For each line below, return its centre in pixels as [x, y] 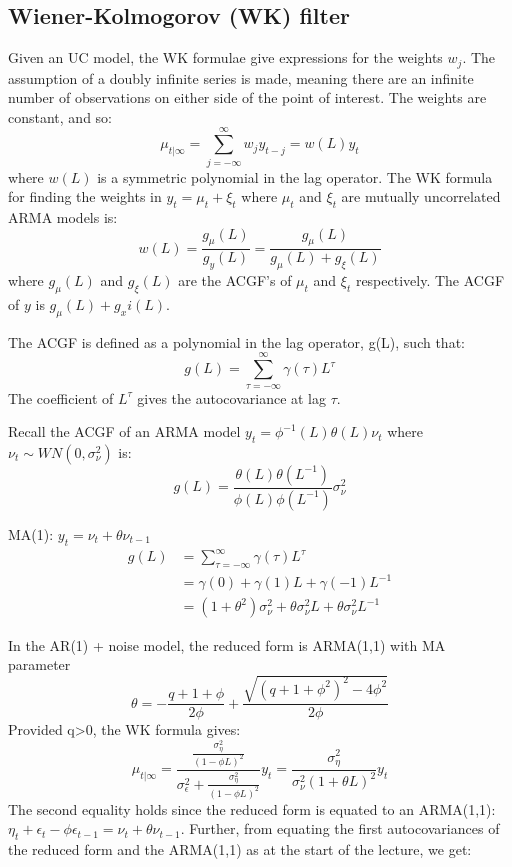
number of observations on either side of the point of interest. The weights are [247, 97]
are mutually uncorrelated [421, 196]
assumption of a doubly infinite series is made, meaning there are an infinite [241, 77]
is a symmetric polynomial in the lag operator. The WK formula [295, 176]
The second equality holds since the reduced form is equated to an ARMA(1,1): [252, 808]
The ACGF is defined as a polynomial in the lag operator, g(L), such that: [236, 341]
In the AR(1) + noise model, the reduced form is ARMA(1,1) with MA [227, 644]
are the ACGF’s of [235, 280]
